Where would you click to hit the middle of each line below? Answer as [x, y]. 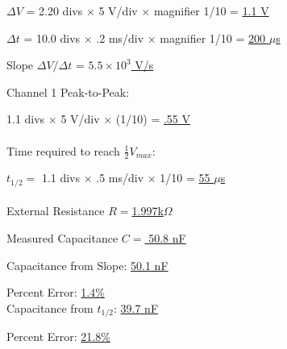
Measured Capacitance [62, 238]
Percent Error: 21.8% [58, 337]
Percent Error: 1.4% [56, 292]
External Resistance [56, 211]
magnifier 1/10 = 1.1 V [211, 10]
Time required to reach [63, 150]
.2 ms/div [120, 37]
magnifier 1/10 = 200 [213, 37]
